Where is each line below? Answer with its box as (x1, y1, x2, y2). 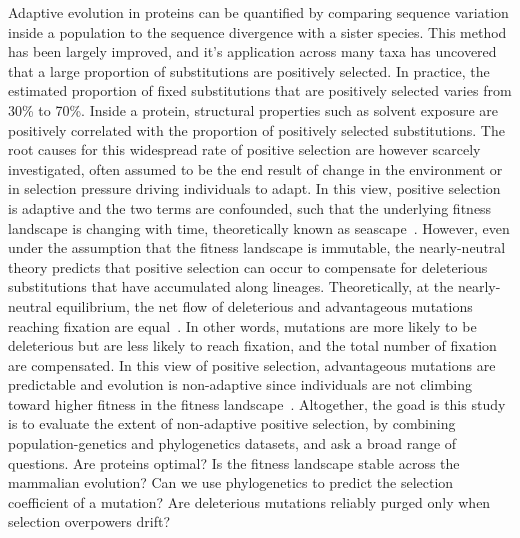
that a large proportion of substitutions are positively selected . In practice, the (8, 60, 490, 81)
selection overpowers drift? (8, 511, 171, 532)
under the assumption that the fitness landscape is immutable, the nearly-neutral (8, 237, 506, 258)
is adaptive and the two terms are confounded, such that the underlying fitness (8, 197, 492, 218)
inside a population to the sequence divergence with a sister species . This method (8, 21, 507, 42)
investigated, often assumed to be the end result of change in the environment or (8, 158, 503, 179)
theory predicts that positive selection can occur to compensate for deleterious (8, 256, 488, 277)
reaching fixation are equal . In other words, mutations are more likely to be (8, 315, 477, 336)
